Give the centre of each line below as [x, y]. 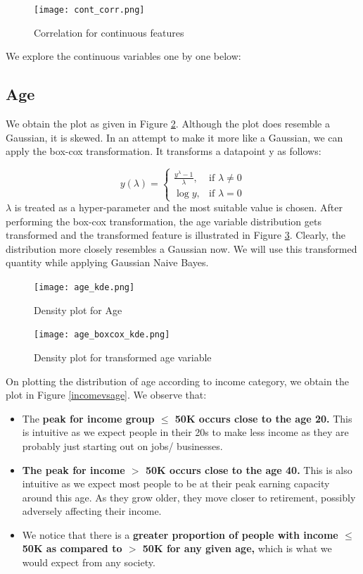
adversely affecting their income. [92, 511]
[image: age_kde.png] [84, 288]
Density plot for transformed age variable [123, 357]
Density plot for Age [78, 310]
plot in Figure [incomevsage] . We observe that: [106, 395]
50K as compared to [72, 548]
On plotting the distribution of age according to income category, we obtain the [177, 381]
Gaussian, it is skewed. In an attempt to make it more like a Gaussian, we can [174, 137]
